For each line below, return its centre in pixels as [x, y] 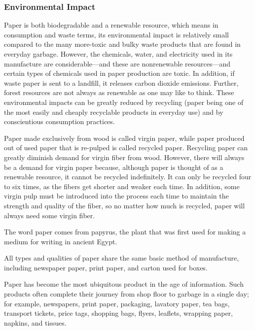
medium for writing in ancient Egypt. [61, 241]
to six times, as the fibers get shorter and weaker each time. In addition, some [122, 186]
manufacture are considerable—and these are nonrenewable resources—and [117, 63]
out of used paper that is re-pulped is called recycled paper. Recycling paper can [126, 148]
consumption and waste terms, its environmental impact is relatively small [116, 34]
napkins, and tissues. [35, 322]
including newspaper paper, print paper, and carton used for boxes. [106, 267]
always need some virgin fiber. [50, 215]
